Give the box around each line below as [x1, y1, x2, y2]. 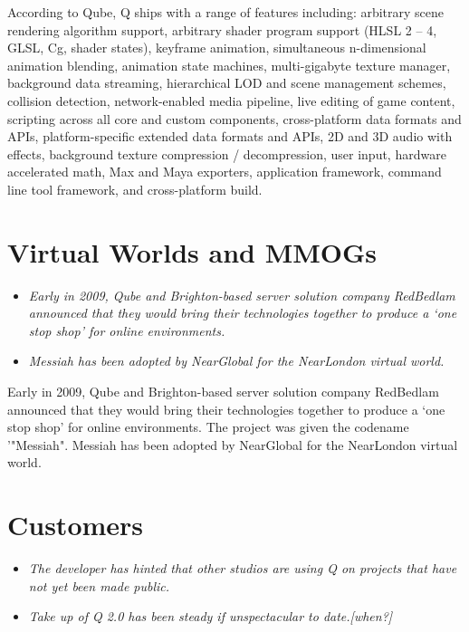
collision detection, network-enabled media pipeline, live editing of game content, [7, 91, 455, 110]
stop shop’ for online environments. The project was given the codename [7, 417, 409, 436]
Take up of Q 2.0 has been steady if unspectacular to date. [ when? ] [28, 607, 393, 626]
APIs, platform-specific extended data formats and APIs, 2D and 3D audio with [7, 127, 453, 146]
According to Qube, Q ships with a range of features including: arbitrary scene [7, 3, 445, 21]
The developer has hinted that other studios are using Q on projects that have [28, 559, 457, 578]
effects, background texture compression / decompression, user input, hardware [7, 144, 446, 163]
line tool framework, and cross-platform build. [7, 179, 263, 198]
